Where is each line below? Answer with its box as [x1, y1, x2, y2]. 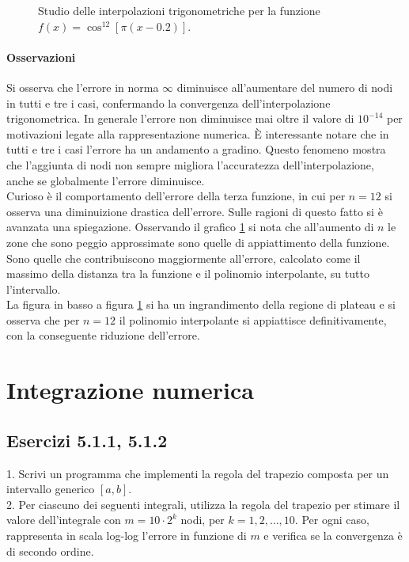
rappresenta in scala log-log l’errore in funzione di [6, 527, 247, 544]
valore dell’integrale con [6, 511, 121, 528]
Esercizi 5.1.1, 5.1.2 [6, 427, 168, 452]
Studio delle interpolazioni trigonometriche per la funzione [38, 2, 320, 18]
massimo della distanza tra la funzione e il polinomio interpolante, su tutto [6, 265, 369, 282]
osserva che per [6, 311, 80, 328]
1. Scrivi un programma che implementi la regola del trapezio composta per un [6, 465, 389, 481]
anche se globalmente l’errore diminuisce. [6, 172, 205, 188]
